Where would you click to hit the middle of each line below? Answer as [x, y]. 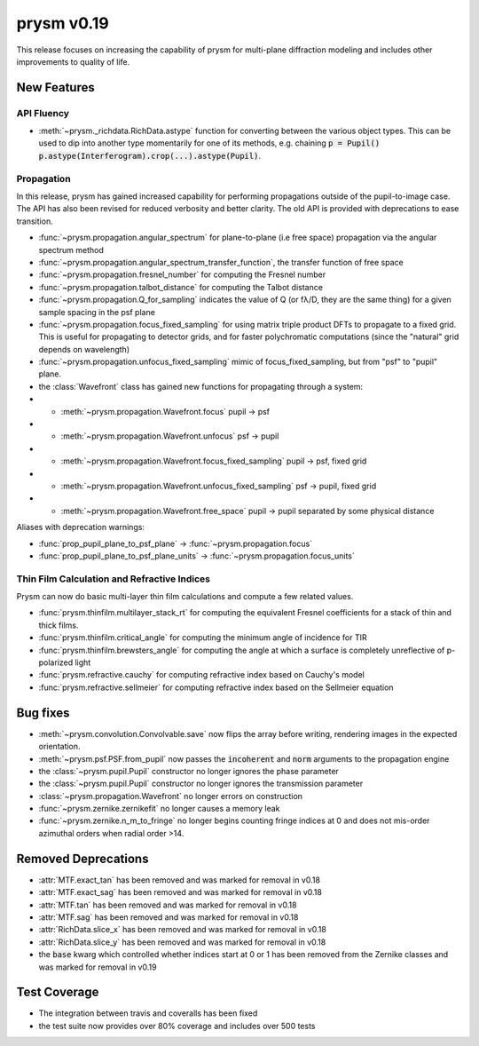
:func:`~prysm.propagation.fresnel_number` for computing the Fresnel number [182, 274]
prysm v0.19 [63, 23]
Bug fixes [43, 713]
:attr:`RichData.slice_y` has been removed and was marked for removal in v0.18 [182, 942]
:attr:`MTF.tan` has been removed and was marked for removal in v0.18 [168, 905]
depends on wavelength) [84, 349]
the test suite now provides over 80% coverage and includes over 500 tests [177, 1026]
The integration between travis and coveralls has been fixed [148, 1013]
